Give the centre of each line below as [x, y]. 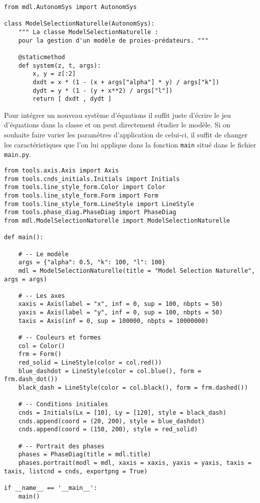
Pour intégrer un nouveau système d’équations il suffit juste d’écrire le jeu [117, 115]
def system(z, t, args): [60, 65]
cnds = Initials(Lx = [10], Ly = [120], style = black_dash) [122, 413]
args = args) [26, 279]
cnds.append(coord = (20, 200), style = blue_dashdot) [111, 421]
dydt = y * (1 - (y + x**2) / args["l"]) [103, 91]
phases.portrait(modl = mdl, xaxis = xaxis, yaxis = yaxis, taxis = [135, 463]
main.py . [18, 154]
